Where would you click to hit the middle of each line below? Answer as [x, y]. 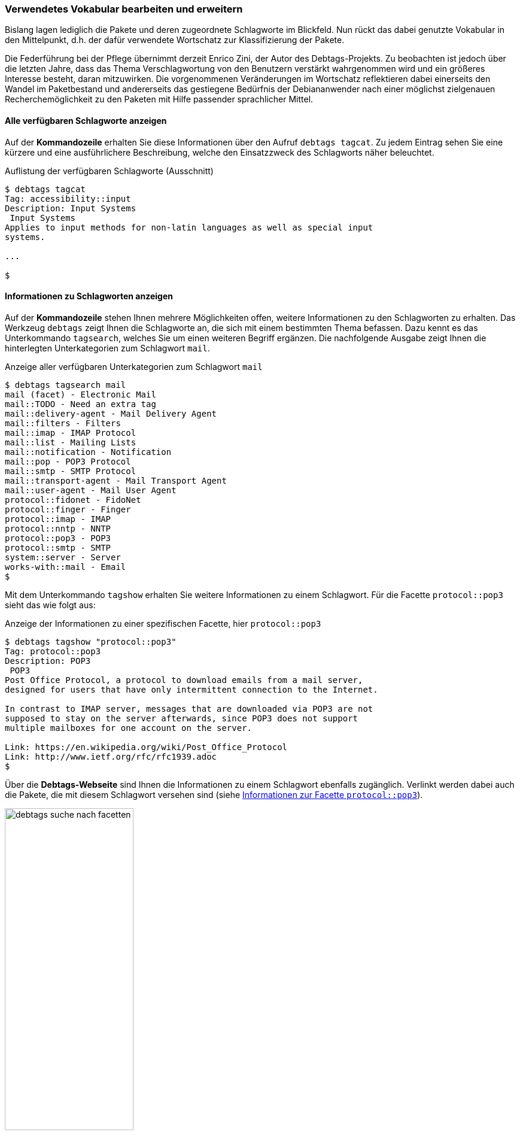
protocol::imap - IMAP [58, 519]
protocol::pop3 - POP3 [58, 538]
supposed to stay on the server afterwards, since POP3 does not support [182, 718]
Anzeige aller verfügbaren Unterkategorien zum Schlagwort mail [134, 366]
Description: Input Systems [71, 208]
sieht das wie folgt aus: [50, 605]
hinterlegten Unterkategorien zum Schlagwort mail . [107, 348]
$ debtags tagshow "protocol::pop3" [91, 641]
